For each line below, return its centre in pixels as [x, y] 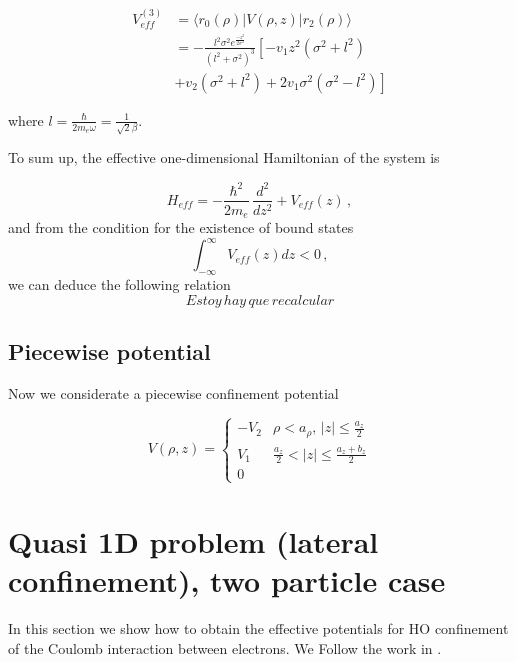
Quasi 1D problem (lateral [193, 540]
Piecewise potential [109, 350]
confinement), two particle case [227, 580]
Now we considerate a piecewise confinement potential [173, 392]
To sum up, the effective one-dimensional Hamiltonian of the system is [224, 157]
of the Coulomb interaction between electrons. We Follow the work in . [225, 647]
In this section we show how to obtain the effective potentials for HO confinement [258, 627]
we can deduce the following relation [119, 283]
